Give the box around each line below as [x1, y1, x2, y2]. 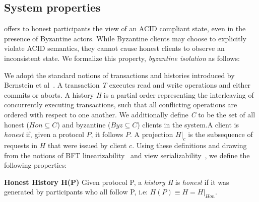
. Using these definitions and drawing [132, 140, 247, 150]
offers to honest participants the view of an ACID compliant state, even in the [4, 23, 246, 34]
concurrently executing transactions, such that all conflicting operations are [4, 99, 237, 110]
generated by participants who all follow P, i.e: [4, 186, 148, 197]
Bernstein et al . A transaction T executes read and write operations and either [4, 80, 251, 90]
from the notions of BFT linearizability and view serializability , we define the [4, 150, 250, 160]
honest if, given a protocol [4, 129, 84, 140]
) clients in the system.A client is [137, 119, 239, 129]
